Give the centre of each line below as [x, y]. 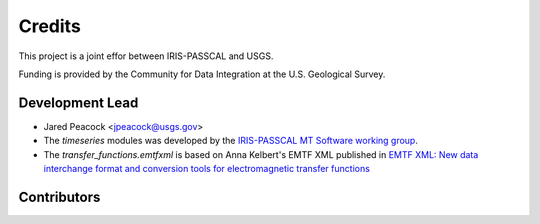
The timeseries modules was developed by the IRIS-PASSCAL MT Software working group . [231, 141]
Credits [50, 26]
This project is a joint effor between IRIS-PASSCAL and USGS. [146, 56]
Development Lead [78, 102]
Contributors [59, 196]
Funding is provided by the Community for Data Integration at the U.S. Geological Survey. [202, 74]
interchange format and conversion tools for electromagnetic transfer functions [206, 169]
